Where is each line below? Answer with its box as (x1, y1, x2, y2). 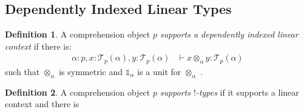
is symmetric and (59, 65, 123, 77)
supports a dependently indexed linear (160, 28, 299, 41)
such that (5, 65, 40, 77)
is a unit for (137, 65, 181, 77)
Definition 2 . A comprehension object (5, 85, 150, 98)
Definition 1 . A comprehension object (5, 28, 150, 41)
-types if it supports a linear (195, 85, 299, 98)
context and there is (5, 97, 79, 110)
